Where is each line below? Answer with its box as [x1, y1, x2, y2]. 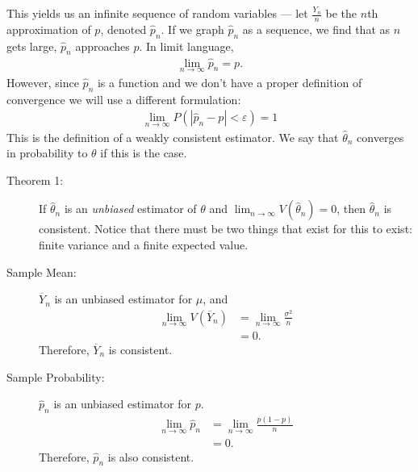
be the [325, 5, 357, 21]
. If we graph [161, 20, 224, 37]
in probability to [6, 144, 88, 161]
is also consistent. [107, 448, 194, 465]
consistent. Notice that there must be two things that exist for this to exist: [39, 220, 412, 237]
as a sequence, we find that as [242, 20, 391, 37]
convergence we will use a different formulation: [6, 90, 241, 107]
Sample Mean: [6, 263, 77, 280]
